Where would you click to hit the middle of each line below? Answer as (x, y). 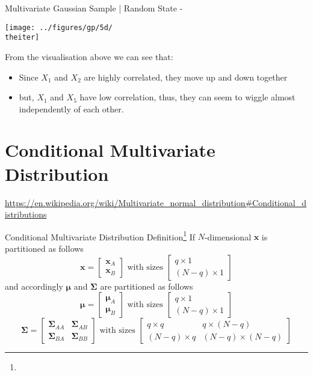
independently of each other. (71, 108)
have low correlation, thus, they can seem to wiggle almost (187, 97)
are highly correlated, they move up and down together (186, 77)
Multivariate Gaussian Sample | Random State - (94, 8)
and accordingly (34, 286)
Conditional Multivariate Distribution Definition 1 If (100, 236)
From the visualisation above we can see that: (89, 56)
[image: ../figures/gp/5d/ (59, 27)
